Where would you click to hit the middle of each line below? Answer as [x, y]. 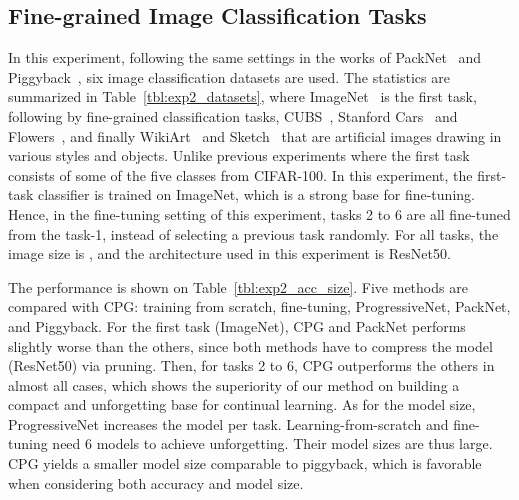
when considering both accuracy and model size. [156, 482]
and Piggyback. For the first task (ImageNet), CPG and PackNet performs [237, 325]
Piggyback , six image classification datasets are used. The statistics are [229, 76]
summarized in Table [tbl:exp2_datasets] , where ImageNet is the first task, [242, 96]
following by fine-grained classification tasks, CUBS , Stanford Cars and [233, 115]
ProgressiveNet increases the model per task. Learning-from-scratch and [228, 423]
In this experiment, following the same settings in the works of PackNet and [245, 57]
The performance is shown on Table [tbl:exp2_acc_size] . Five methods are [238, 286]
